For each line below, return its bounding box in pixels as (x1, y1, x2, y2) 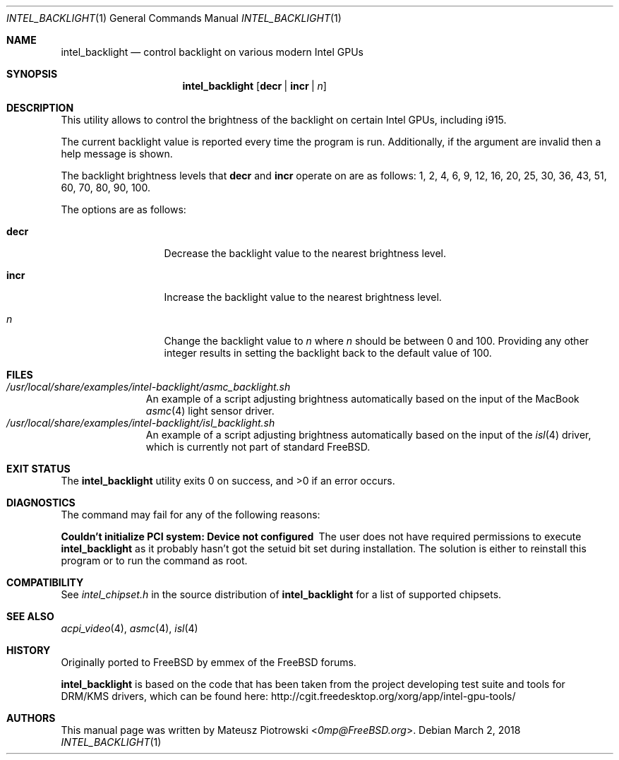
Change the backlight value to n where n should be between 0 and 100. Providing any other (164, 335, 589, 347)
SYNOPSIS (6, 68, 58, 80)
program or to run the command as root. (61, 554, 248, 566)
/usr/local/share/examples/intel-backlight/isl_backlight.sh (6, 417, 275, 429)
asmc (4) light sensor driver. (145, 405, 275, 417)
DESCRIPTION (6, 102, 74, 114)
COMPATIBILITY (6, 576, 84, 588)
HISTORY (6, 644, 51, 656)
